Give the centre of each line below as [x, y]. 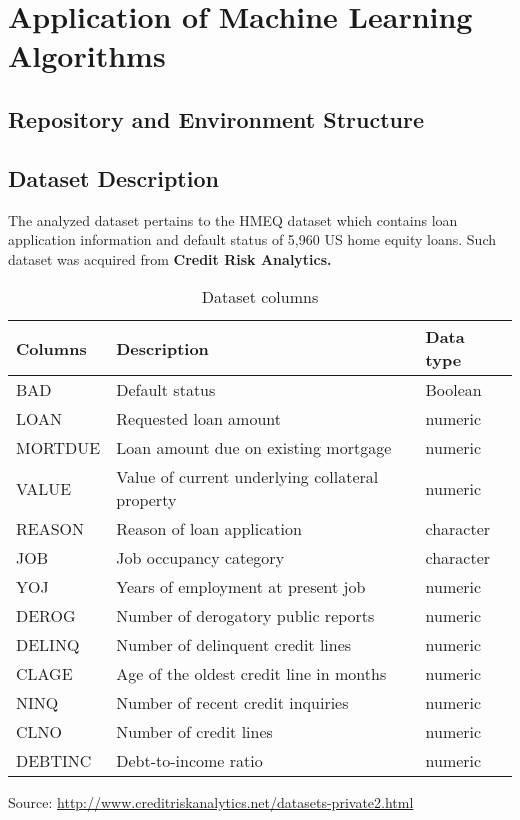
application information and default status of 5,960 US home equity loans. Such [252, 239]
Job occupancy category [200, 558]
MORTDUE [58, 448]
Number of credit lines [194, 732]
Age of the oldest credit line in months [251, 674]
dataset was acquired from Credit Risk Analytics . [170, 258]
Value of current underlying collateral [247, 477]
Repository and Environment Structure [216, 118]
